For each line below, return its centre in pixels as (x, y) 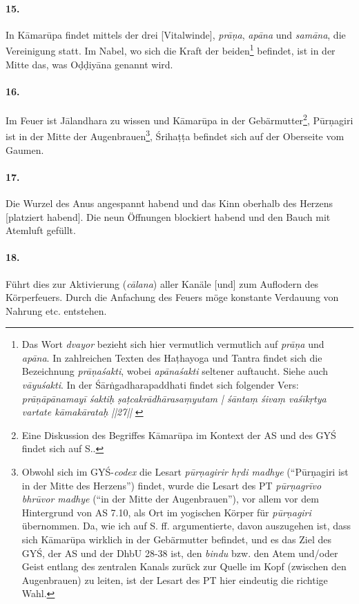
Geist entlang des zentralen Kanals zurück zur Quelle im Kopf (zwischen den (184, 566)
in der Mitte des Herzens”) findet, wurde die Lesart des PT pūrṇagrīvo (172, 485)
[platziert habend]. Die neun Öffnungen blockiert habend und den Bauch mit (168, 216)
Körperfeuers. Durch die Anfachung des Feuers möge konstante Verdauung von (172, 297)
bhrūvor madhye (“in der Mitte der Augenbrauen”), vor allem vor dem (170, 499)
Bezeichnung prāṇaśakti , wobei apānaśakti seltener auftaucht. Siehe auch (175, 371)
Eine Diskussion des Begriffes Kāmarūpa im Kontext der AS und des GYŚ (179, 435)
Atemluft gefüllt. (41, 230)
